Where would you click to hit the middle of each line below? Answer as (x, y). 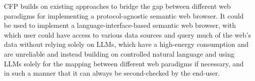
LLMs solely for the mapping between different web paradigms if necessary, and (124, 63)
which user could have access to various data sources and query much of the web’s (127, 34)
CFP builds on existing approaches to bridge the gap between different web (117, 6)
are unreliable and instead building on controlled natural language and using (119, 53)
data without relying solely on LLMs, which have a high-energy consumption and (126, 44)
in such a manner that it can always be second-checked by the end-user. (112, 73)
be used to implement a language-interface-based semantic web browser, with (120, 25)
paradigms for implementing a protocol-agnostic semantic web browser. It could (124, 15)
